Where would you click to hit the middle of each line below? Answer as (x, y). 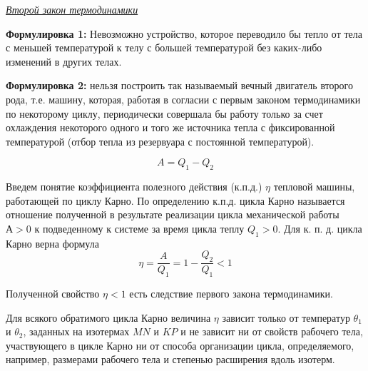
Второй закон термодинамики (72, 9)
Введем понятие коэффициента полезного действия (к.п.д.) (134, 187)
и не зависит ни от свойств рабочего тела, (272, 331)
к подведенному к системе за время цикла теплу (139, 228)
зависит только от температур (286, 317)
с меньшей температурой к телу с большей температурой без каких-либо (164, 47)
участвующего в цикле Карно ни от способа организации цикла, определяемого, (180, 345)
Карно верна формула (52, 243)
